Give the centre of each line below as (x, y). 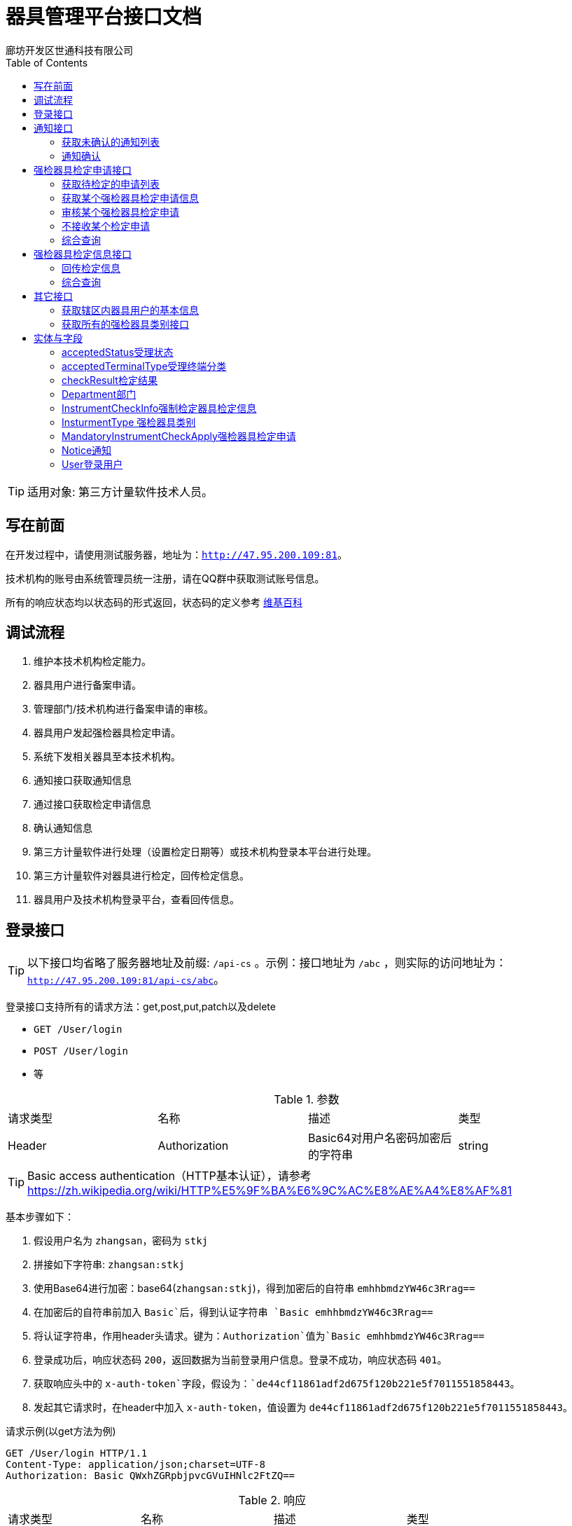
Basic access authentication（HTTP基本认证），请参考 (169, 1176)
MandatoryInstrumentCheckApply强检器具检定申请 (179, 436)
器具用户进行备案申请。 (88, 685)
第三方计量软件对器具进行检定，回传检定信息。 (141, 876)
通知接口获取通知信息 (83, 781)
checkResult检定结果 (110, 380)
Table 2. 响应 (272, 1500)
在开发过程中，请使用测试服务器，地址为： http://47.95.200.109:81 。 (176, 554)
